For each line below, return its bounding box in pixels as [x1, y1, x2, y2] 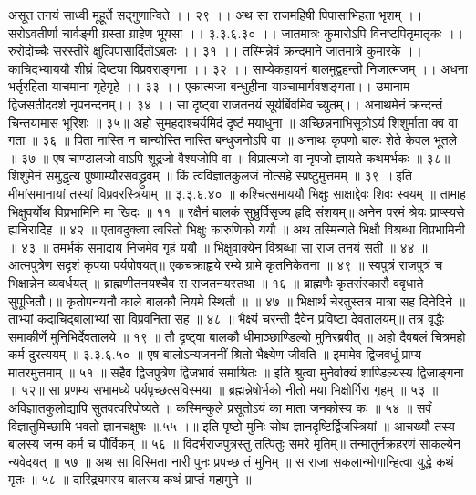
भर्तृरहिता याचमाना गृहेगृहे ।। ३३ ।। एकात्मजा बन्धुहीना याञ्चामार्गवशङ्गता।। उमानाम [8, 77, 410, 96]
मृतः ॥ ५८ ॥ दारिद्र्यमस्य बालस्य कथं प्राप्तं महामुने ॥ [8, 469, 252, 489]
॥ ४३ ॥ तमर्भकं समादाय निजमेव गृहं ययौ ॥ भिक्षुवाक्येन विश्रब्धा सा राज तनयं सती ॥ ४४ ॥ [8, 237, 428, 256]
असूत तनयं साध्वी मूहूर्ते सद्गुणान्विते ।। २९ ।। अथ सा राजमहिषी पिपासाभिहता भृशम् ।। [8, 5, 423, 24]
